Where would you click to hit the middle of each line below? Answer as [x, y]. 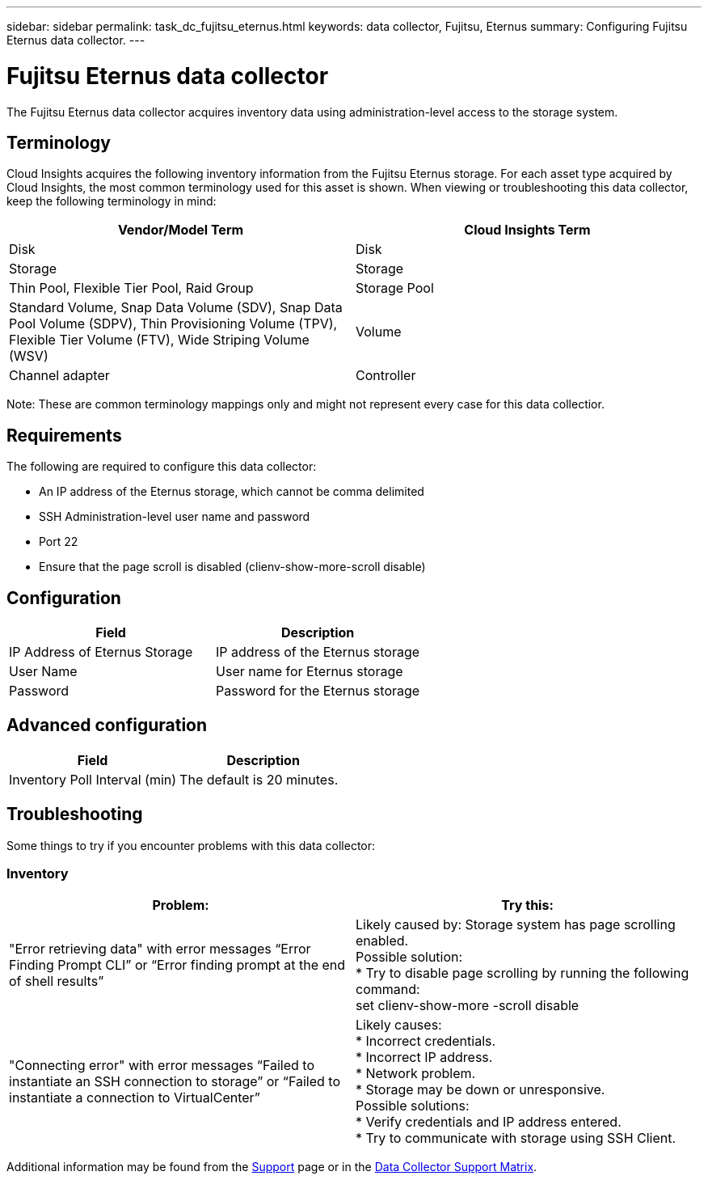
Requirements [64, 435]
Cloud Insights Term [527, 230]
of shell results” [57, 981]
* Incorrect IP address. [424, 1057]
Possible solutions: [413, 1106]
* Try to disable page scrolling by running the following [523, 973]
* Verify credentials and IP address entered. [489, 1122]
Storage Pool [395, 288]
